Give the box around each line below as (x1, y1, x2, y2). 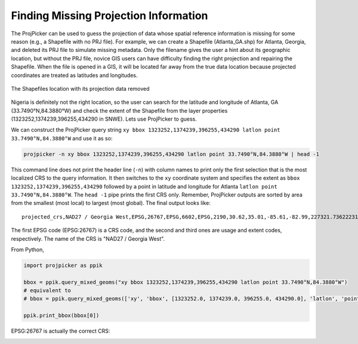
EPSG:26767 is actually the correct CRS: (11, 327, 110, 334)
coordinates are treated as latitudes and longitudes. (11, 72, 138, 79)
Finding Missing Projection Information (11, 9, 208, 22)
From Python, (11, 245, 45, 253)
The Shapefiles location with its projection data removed (11, 85, 150, 92)
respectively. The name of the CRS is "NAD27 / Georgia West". (11, 235, 165, 242)
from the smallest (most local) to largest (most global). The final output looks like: (11, 199, 211, 207)
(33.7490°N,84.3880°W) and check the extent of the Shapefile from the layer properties (11, 107, 228, 114)
